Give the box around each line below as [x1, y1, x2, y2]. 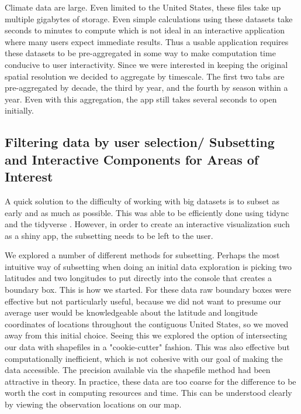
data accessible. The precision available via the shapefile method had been [5, 364, 271, 376]
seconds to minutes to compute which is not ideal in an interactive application [5, 24, 285, 36]
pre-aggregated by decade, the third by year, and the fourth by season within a [5, 81, 288, 94]
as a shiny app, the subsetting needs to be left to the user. [5, 229, 213, 241]
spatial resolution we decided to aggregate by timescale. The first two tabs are [5, 70, 285, 82]
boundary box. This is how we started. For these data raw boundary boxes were [5, 283, 292, 296]
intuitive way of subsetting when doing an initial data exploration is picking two [5, 260, 292, 272]
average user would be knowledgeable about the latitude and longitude [5, 306, 258, 319]
